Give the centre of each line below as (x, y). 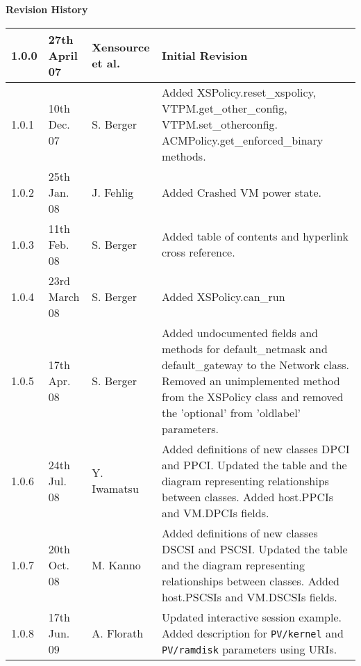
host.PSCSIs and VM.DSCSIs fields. (249, 596)
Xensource (121, 47)
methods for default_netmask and (244, 348)
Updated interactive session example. (251, 617)
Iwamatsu (115, 489)
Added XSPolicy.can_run (223, 296)
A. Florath (118, 633)
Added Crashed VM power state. (242, 192)
